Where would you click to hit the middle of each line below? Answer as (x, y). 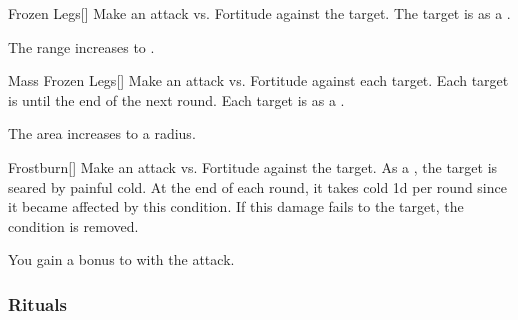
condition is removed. (73, 225)
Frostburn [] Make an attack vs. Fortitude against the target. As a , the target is (253, 166)
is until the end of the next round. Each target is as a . (176, 99)
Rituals (37, 303)
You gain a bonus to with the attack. (121, 259)
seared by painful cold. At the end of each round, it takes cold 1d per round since (257, 186)
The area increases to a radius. (102, 133)
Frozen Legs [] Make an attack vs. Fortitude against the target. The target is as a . (259, 13)
